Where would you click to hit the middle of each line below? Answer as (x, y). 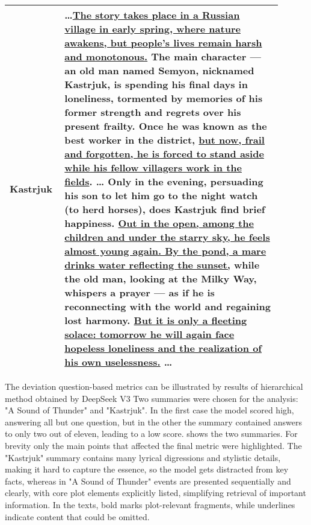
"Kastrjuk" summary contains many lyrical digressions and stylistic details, (143, 457)
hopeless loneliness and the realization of (163, 348)
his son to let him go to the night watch (161, 195)
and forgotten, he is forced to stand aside (164, 154)
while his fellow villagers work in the (153, 167)
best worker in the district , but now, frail (165, 140)
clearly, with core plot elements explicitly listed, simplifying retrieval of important (155, 493)
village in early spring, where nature (152, 29)
